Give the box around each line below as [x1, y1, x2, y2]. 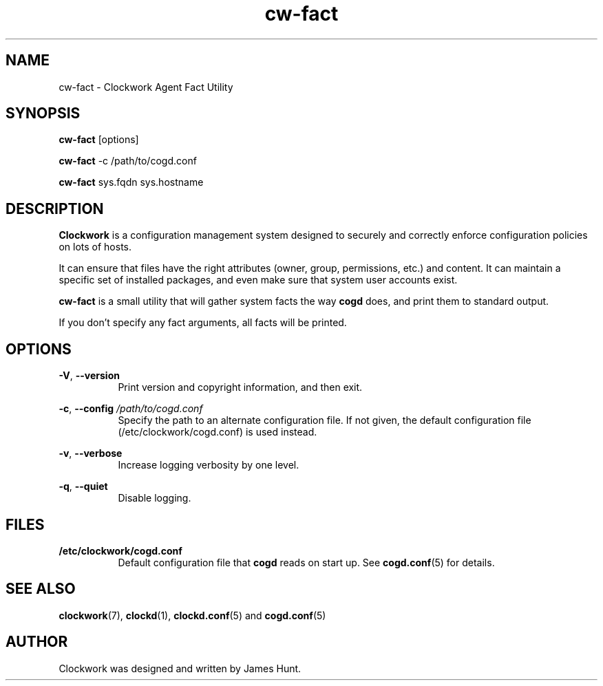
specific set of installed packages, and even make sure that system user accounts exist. [59, 274, 458, 286]
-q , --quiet [59, 480, 108, 493]
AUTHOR [6, 633, 68, 651]
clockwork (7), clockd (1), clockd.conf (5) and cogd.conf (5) [59, 609, 326, 621]
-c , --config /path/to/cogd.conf [59, 403, 203, 415]
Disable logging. [118, 492, 191, 504]
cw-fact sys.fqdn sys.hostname [59, 176, 204, 189]
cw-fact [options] [59, 133, 139, 146]
